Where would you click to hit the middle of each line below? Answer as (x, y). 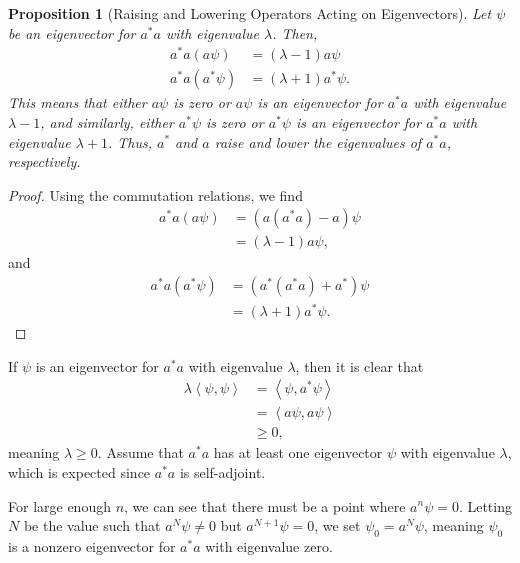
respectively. (44, 161)
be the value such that (92, 525)
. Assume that (140, 452)
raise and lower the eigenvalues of (318, 141)
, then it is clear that (359, 365)
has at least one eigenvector (298, 452)
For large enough (59, 505)
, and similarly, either (107, 121)
